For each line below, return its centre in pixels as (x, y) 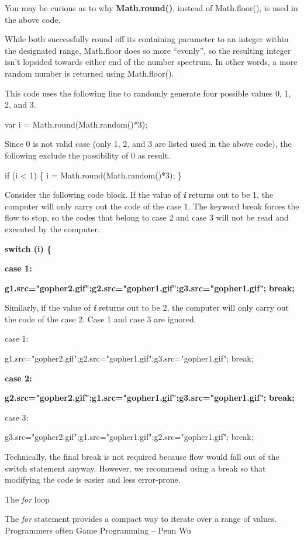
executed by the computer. (52, 228)
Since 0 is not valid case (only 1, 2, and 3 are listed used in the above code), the (148, 144)
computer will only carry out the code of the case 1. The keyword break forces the (152, 206)
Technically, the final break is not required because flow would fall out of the (142, 457)
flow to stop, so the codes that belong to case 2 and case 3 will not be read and (147, 217)
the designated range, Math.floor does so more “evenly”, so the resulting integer (148, 50)
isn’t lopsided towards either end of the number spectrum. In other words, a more (151, 62)
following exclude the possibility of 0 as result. (88, 155)
